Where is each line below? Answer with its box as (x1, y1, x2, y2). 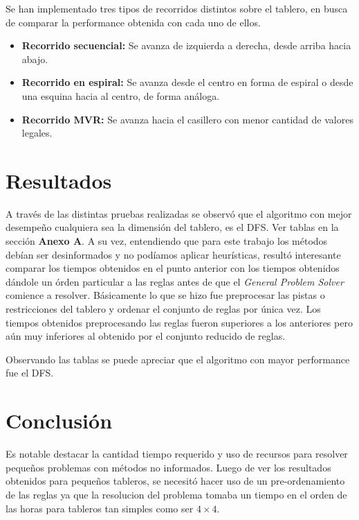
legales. (21, 125, 53, 140)
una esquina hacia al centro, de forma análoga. (21, 88, 220, 103)
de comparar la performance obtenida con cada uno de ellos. (6, 15, 261, 29)
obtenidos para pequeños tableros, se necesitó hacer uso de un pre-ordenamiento (6, 474, 345, 488)
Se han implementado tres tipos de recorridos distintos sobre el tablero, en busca (6, 1, 348, 15)
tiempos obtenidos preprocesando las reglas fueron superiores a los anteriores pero (6, 315, 353, 329)
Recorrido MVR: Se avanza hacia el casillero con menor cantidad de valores (21, 112, 353, 126)
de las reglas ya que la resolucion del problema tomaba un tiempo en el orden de (6, 487, 347, 501)
